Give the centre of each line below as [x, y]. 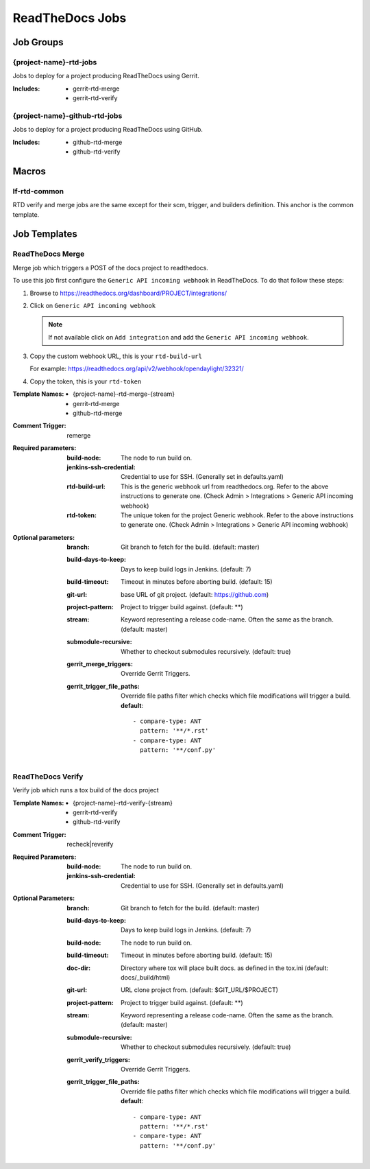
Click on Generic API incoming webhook [93, 305]
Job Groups [38, 42]
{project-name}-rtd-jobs [55, 62]
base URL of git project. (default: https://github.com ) [195, 594]
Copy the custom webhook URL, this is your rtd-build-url [116, 356]
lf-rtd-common [38, 191]
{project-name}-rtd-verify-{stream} [123, 803]
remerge [79, 435]
